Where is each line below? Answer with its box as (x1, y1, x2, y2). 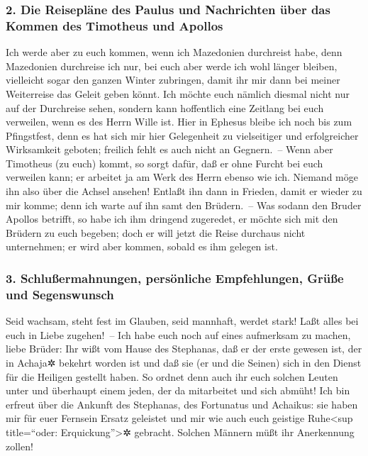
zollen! (6, 438, 33, 453)
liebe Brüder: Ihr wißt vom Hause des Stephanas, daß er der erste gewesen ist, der (6, 341, 362, 356)
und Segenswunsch (6, 285, 114, 303)
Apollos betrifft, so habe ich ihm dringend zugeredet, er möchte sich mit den (6, 211, 338, 226)
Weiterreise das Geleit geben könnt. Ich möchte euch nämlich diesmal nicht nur (6, 86, 350, 101)
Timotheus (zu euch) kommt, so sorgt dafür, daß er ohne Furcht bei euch (6, 155, 323, 170)
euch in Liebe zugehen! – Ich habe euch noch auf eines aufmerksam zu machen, (6, 327, 351, 342)
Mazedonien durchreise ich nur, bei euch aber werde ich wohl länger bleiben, (6, 58, 338, 73)
